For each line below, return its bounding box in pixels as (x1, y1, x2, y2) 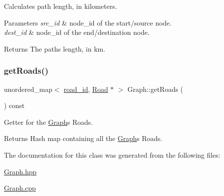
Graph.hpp (4, 166, 37, 176)
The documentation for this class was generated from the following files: (4, 149, 221, 160)
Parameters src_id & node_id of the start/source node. (4, 17, 172, 28)
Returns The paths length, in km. (4, 43, 106, 54)
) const (4, 100, 25, 111)
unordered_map (4, 84, 53, 94)
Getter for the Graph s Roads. (4, 116, 93, 127)
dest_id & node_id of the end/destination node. (4, 27, 150, 37)
